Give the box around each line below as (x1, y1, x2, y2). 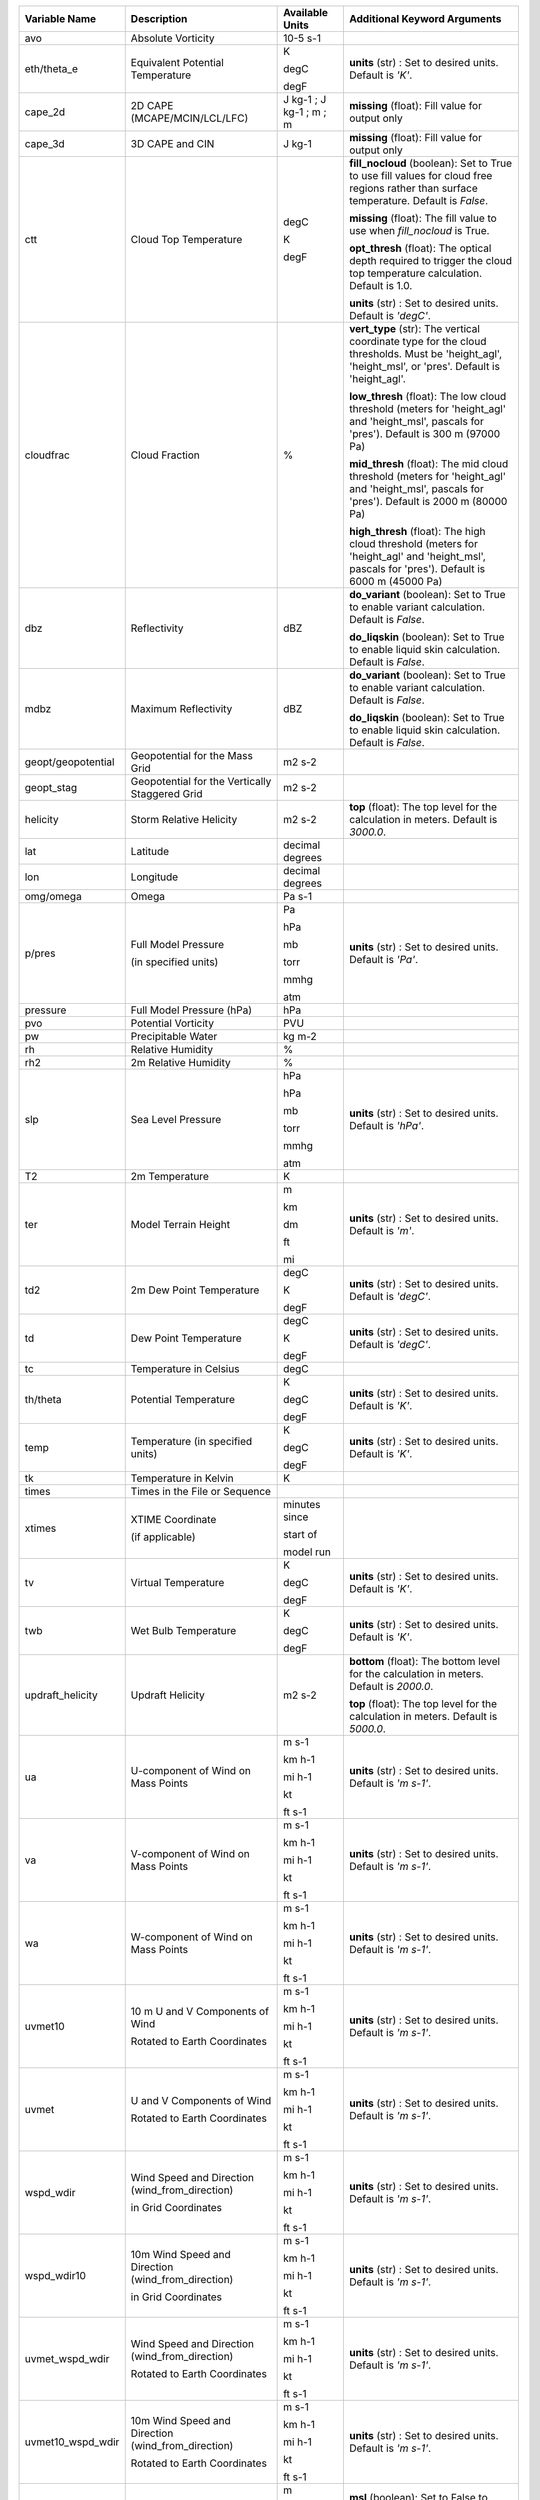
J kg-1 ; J (283, 93, 327, 106)
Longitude (130, 870, 179, 884)
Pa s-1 (283, 890, 313, 903)
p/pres (24, 946, 56, 960)
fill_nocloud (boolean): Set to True (348, 156, 513, 170)
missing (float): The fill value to (348, 211, 497, 225)
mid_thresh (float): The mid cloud (348, 457, 509, 470)
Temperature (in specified (130, 1435, 253, 1448)
